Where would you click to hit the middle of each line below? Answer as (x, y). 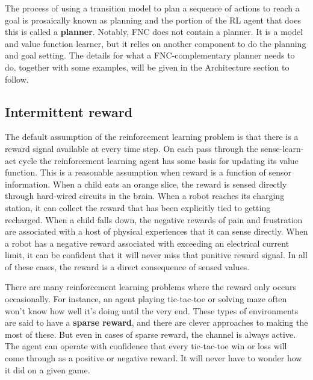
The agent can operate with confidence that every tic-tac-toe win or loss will (146, 346)
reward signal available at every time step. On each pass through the (132, 148)
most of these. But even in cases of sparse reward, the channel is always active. (150, 334)
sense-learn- (282, 148)
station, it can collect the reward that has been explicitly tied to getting (138, 207)
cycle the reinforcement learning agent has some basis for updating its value (159, 160)
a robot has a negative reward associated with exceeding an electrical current (147, 243)
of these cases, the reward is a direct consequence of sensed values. (127, 266)
